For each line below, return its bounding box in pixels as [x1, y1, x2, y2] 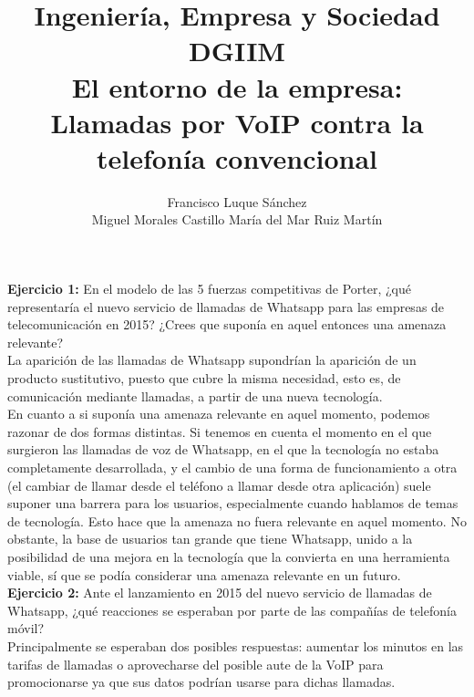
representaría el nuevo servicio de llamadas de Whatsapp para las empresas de [7, 296, 445, 316]
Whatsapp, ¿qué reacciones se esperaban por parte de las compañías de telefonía [7, 600, 457, 619]
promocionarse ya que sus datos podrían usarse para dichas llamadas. [7, 672, 396, 692]
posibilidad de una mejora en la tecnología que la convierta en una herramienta [7, 546, 450, 566]
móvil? [7, 619, 45, 638]
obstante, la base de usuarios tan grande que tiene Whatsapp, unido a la [7, 529, 413, 548]
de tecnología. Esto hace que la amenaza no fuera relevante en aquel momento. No [7, 511, 467, 530]
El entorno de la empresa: [71, 68, 403, 105]
